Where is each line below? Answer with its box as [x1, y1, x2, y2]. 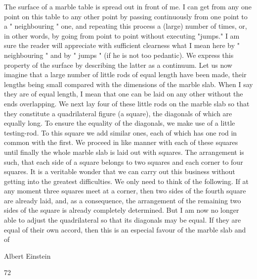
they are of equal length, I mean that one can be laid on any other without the [4, 89, 243, 99]
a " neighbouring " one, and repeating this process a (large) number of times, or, [4, 21, 247, 31]
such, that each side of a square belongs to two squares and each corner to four [4, 156, 243, 167]
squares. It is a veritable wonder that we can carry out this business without [4, 166, 235, 177]
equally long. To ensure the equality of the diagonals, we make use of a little [4, 118, 235, 128]
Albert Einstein [4, 250, 51, 261]
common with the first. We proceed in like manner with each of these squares [4, 137, 238, 147]
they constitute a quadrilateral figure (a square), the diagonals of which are [4, 108, 232, 118]
